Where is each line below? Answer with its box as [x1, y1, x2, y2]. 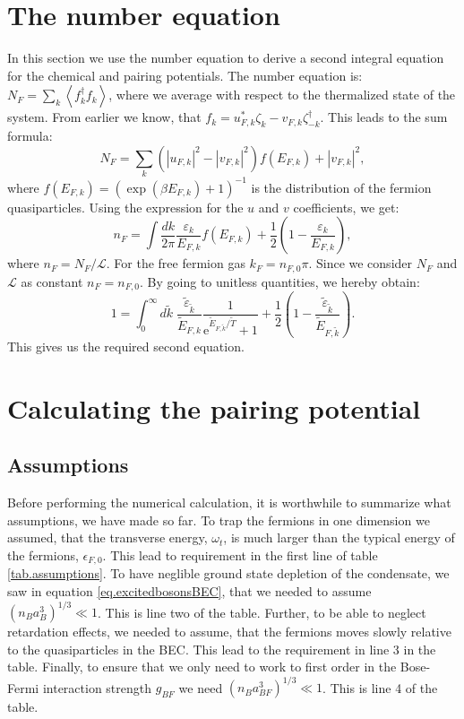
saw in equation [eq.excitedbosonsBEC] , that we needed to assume [7, 581, 372, 600]
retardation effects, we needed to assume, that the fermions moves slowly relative [7, 622, 451, 640]
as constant [21, 272, 83, 290]
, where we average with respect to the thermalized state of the [108, 85, 456, 104]
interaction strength [42, 678, 152, 697]
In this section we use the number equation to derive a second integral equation [7, 48, 444, 67]
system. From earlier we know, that [7, 108, 202, 126]
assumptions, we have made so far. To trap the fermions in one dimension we [7, 510, 430, 529]
